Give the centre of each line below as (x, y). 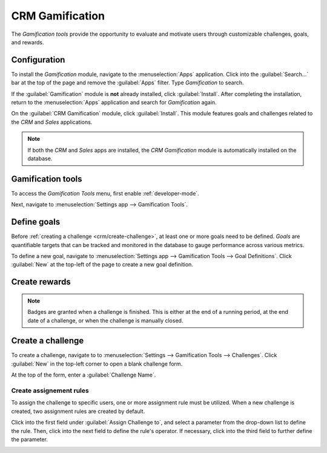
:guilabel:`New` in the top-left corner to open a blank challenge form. (97, 364)
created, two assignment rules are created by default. (78, 411)
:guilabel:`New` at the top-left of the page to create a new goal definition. (102, 265)
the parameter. (30, 439)
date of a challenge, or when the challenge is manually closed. (105, 320)
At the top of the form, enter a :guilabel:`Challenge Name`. (84, 375)
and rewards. (28, 42)
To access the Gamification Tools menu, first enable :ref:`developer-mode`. (105, 193)
